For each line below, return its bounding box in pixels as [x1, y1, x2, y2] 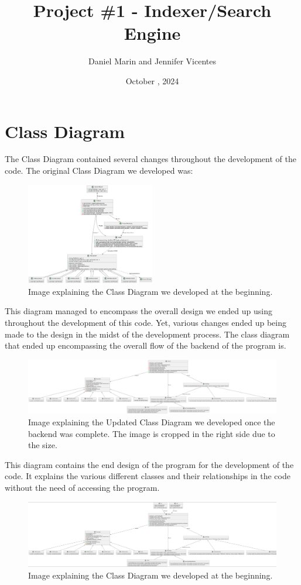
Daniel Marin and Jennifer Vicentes [88, 55, 216, 67]
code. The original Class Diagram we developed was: [5, 164, 193, 177]
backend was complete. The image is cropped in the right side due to [28, 427, 275, 439]
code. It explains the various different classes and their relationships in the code [5, 470, 290, 482]
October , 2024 [125, 74, 179, 87]
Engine [124, 21, 181, 45]
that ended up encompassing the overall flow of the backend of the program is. [5, 339, 286, 352]
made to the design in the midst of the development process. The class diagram [5, 328, 290, 340]
